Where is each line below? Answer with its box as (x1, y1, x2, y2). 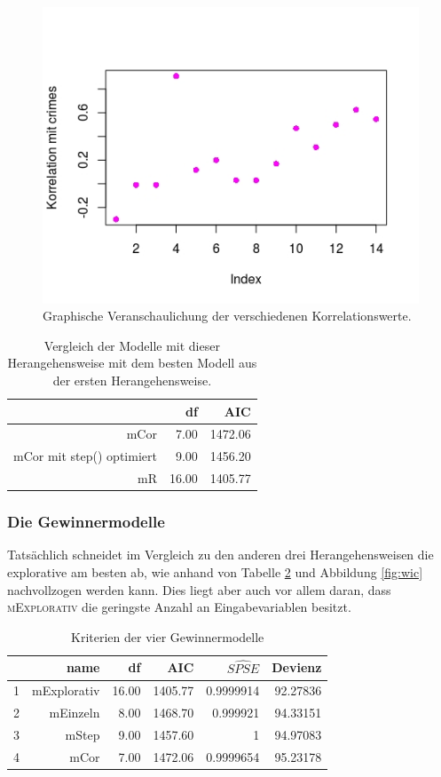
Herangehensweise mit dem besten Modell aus (7, 353, 257, 372)
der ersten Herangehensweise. (52, 370, 212, 389)
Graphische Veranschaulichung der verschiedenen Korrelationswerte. (43, 306, 412, 325)
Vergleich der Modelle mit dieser (43, 336, 220, 354)
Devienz (272, 658, 322, 677)
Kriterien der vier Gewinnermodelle (71, 627, 264, 646)
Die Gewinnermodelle (7, 511, 165, 533)
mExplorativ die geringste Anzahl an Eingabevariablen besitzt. (7, 598, 351, 616)
